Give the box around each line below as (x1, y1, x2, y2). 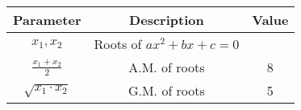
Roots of (94, 35, 142, 53)
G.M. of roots (128, 81, 205, 100)
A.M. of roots (128, 58, 205, 76)
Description (129, 10, 204, 29)
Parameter (13, 10, 82, 29)
